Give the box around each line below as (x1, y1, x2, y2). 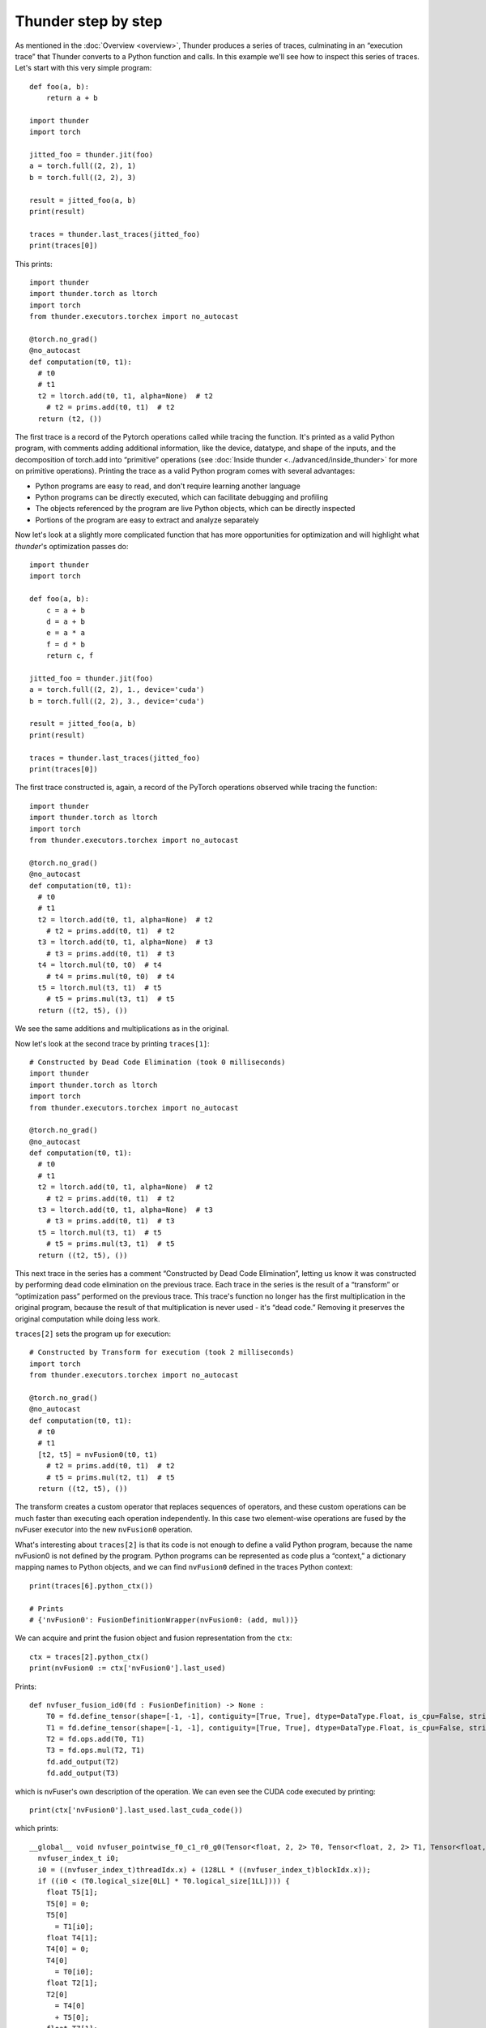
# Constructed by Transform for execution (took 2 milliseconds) (29, 1347, 295, 1357)
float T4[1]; (45, 1933, 98, 1942)
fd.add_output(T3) (45, 1768, 120, 1778)
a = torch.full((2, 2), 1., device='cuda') (29, 685, 205, 694)
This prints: (15, 259, 53, 269)
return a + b (45, 93, 98, 103)
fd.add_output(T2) (45, 1757, 120, 1766)
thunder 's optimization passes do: (15, 541, 129, 551)
